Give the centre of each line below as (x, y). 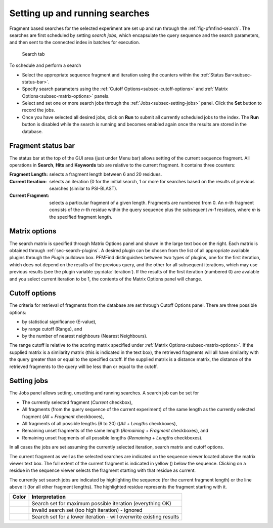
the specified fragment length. (81, 217)
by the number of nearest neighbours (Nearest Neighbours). (85, 336)
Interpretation (49, 497)
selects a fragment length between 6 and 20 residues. (106, 174)
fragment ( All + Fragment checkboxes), (63, 416)
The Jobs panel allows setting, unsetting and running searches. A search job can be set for (104, 393)
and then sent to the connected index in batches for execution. (75, 43)
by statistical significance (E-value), (59, 322)
